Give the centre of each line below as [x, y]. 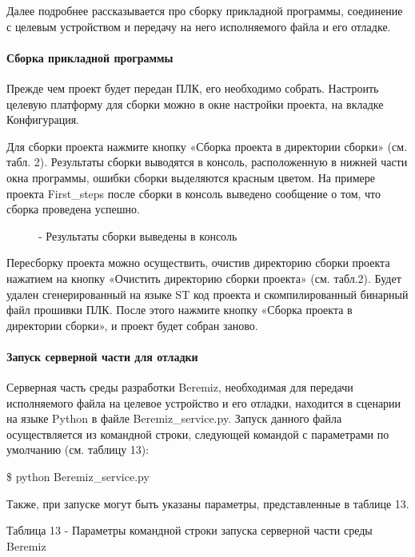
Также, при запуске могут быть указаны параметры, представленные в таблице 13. [208, 503]
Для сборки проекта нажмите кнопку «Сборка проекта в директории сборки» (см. [207, 146]
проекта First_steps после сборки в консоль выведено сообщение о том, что [194, 193]
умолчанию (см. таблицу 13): [78, 450]
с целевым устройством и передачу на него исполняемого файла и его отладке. [199, 26]
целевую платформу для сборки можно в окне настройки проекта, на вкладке [195, 103]
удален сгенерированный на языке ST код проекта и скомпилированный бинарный [207, 294]
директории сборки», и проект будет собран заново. [132, 325]
